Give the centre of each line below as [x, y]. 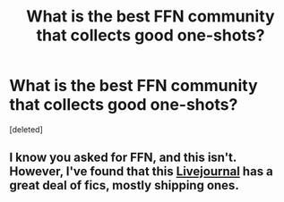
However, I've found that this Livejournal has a [141, 172]
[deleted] [26, 129]
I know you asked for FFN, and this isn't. [123, 158]
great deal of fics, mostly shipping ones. [124, 185]
